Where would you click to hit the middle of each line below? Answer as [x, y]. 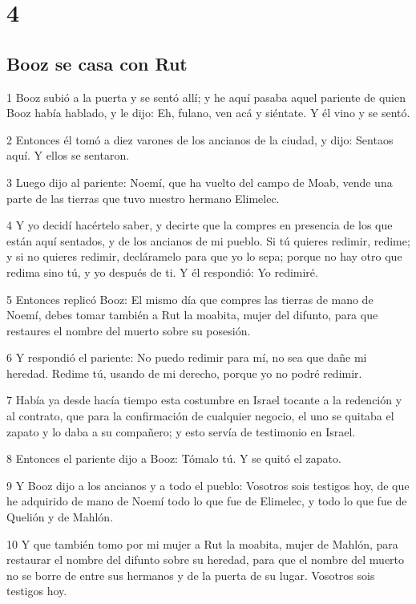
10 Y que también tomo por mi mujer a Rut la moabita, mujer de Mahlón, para [202, 543]
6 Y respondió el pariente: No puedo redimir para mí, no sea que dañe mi [187, 357]
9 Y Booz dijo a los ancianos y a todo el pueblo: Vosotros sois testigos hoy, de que [208, 485]
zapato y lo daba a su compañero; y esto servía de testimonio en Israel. [181, 431]
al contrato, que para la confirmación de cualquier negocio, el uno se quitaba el [200, 416]
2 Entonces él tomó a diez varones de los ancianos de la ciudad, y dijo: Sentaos [200, 139]
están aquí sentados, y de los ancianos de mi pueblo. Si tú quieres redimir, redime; [208, 240]
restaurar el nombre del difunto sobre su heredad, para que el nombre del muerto [206, 559]
